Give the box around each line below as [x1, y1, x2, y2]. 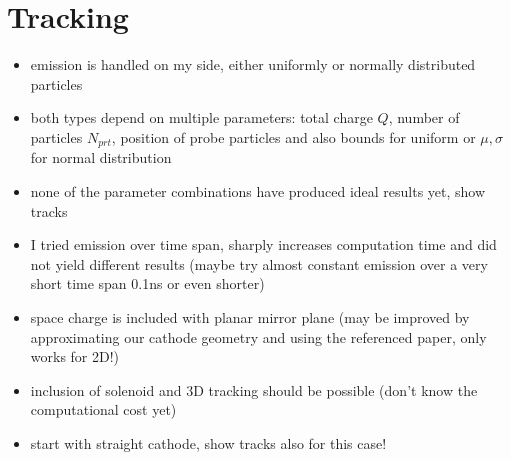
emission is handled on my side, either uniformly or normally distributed [30, 54, 476, 75]
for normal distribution [30, 147, 172, 168]
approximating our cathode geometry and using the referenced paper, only [30, 326, 487, 347]
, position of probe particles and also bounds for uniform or [111, 126, 476, 147]
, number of [388, 107, 460, 128]
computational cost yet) [30, 399, 177, 420]
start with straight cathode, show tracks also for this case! [30, 432, 387, 453]
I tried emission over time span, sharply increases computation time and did [30, 234, 497, 255]
